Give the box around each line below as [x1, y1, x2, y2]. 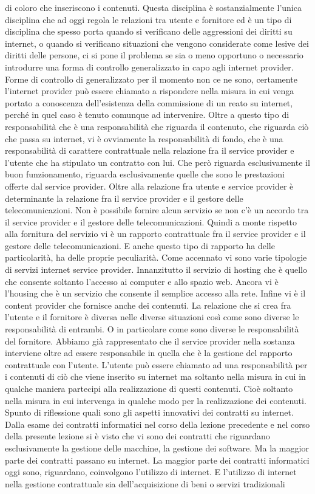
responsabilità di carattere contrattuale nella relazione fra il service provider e [5, 144, 294, 157]
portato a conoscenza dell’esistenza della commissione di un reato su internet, [5, 96, 293, 109]
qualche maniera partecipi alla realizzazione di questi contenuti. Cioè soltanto [5, 382, 293, 394]
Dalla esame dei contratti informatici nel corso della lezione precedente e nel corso [5, 417, 310, 430]
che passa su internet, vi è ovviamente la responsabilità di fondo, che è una [5, 132, 283, 145]
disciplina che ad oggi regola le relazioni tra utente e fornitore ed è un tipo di [5, 13, 292, 26]
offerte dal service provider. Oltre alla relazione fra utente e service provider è [5, 179, 294, 192]
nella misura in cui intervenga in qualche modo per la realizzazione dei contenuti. [5, 394, 307, 407]
